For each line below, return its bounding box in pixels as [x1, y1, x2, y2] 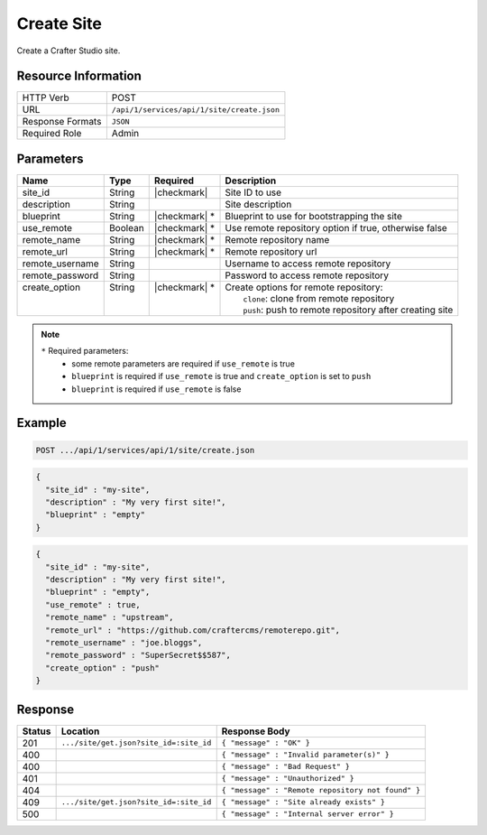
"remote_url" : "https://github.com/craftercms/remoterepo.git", [45, 625, 341, 636]
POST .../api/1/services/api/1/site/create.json [35, 445, 255, 455]
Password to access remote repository [225, 269, 390, 282]
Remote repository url [225, 245, 317, 257]
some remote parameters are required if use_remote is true [71, 357, 295, 369]
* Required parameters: [41, 346, 129, 357]
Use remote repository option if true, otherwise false [225, 221, 448, 234]
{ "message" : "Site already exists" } [221, 797, 385, 807]
